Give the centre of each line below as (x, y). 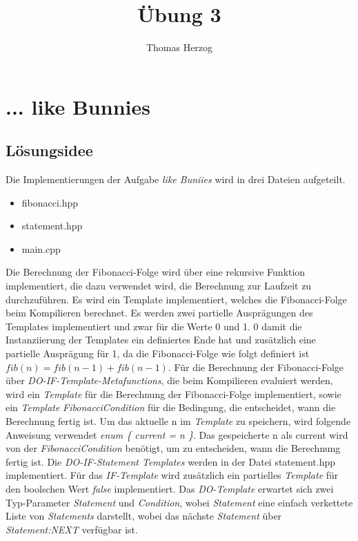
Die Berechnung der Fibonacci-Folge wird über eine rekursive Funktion (156, 272)
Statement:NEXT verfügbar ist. (72, 529)
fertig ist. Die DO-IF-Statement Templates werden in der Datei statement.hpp (170, 461)
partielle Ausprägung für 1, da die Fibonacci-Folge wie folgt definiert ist (158, 353)
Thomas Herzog (179, 47)
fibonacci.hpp (50, 202)
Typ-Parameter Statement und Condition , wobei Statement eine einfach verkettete (179, 502)
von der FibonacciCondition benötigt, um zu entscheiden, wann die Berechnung (173, 448)
